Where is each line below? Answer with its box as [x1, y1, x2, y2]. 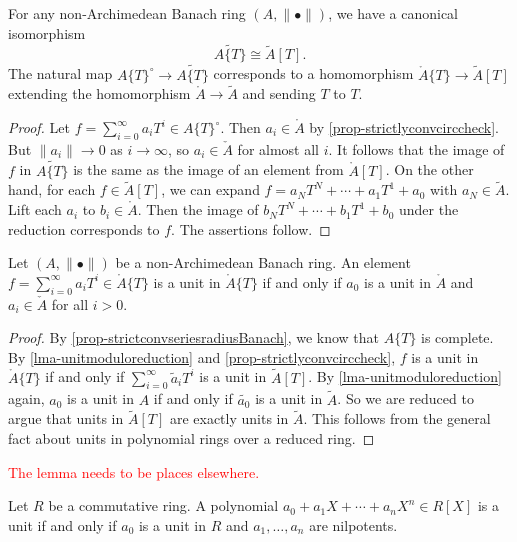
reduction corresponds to [8, 218, 160, 239]
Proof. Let [8, 117, 70, 138]
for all [51, 293, 89, 314]
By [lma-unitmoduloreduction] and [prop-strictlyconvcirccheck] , [8, 346, 396, 367]
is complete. [421, 327, 494, 348]
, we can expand [161, 179, 260, 200]
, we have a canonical [328, 3, 458, 23]
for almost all [237, 138, 320, 159]
